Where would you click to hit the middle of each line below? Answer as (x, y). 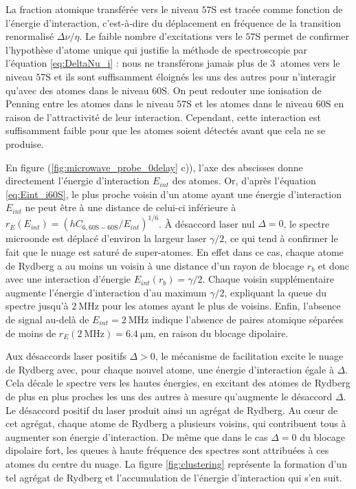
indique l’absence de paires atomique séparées (248, 319)
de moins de (31, 333)
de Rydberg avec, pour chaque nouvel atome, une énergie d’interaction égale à (170, 369)
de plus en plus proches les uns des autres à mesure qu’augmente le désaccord (169, 396)
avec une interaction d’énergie (68, 279)
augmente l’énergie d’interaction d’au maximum (106, 292)
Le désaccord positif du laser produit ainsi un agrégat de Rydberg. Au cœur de (172, 410)
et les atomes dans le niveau (254, 104)
